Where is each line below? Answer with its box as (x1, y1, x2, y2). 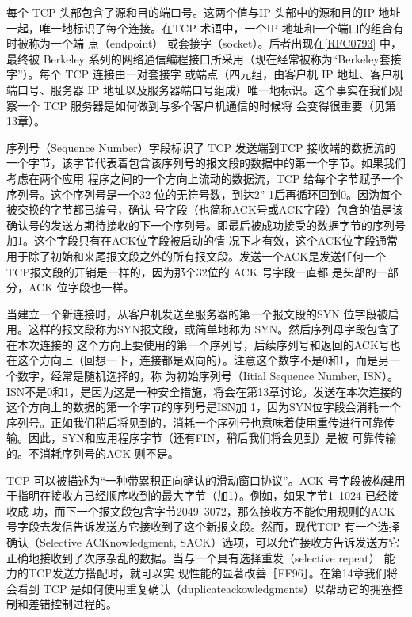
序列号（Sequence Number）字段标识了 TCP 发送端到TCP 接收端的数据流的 (6, 139, 396, 155)
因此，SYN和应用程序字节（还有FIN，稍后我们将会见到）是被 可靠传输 (28, 429, 397, 446)
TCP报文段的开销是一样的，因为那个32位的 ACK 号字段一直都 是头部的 (6, 263, 376, 280)
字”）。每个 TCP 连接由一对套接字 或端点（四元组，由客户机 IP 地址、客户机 (6, 66, 404, 82)
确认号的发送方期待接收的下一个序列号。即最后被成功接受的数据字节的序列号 (6, 216, 406, 233)
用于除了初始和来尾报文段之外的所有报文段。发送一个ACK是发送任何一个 (6, 247, 387, 264)
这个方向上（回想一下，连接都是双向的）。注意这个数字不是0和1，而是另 (17, 352, 389, 368)
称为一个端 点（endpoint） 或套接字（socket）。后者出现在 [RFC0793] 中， (28, 35, 402, 51)
